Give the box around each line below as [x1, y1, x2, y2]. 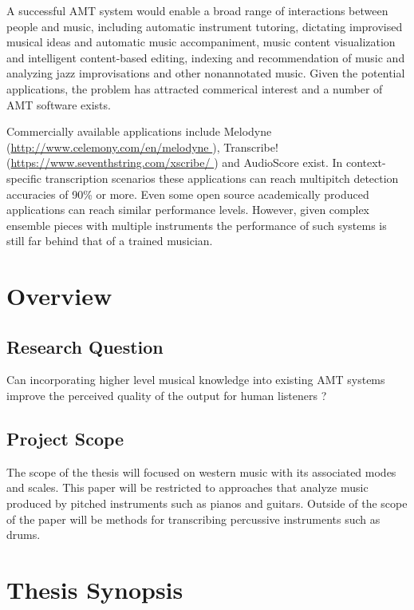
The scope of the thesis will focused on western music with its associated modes [6, 463, 396, 480]
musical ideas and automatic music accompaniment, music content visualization [6, 34, 396, 50]
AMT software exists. [6, 96, 111, 113]
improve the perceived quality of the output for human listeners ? [6, 387, 327, 404]
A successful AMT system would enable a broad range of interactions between [6, 2, 388, 18]
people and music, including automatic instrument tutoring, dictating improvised [6, 18, 403, 34]
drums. [6, 526, 41, 543]
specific [6, 169, 42, 186]
